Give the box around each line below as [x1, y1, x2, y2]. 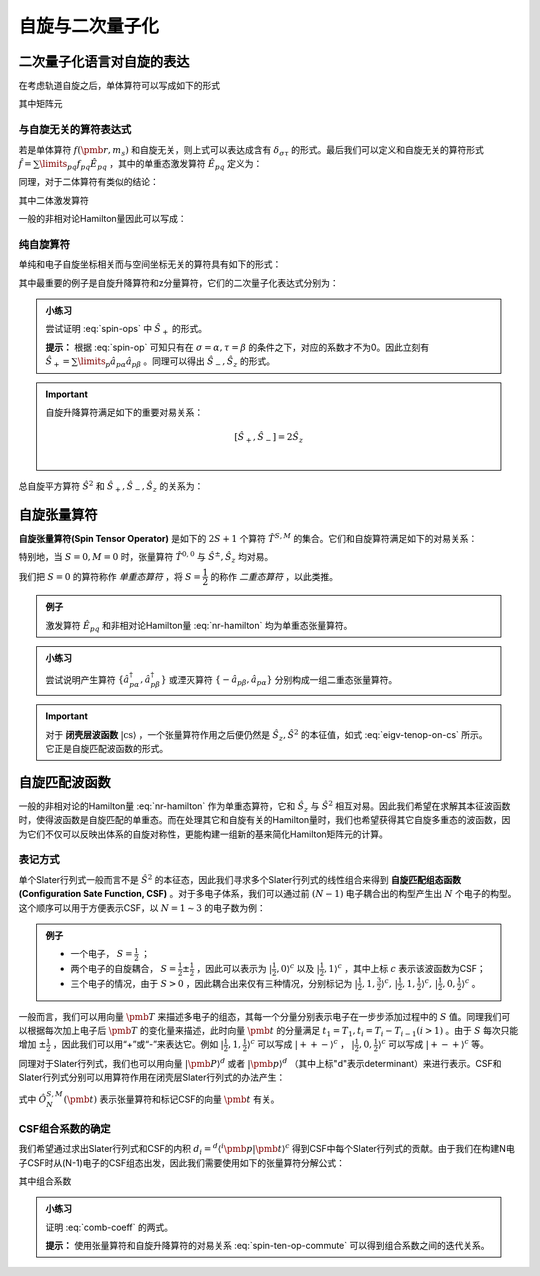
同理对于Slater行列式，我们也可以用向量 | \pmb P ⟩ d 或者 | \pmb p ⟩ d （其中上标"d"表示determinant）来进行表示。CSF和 [18, 1056, 502, 1069]
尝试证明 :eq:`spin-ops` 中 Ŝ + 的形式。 [45, 323, 208, 337]
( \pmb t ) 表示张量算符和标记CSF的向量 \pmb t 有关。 [63, 1093, 280, 1105]
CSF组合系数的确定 [18, 1121, 111, 1135]
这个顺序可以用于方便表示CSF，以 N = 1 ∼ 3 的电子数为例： [18, 901, 266, 914]
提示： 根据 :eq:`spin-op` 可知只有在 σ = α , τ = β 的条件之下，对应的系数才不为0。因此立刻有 [45, 341, 430, 353]
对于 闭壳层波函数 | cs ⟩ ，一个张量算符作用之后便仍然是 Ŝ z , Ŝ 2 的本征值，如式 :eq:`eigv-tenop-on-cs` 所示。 [45, 727, 488, 743]
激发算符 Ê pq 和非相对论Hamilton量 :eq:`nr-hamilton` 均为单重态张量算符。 [45, 619, 353, 634]
